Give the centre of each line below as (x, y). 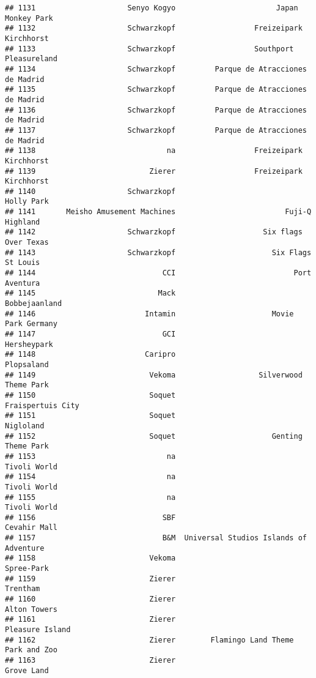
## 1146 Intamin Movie (149, 314)
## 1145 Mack (90, 293)
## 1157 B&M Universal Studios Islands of (156, 538)
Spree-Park (27, 569)
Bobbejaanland (34, 304)
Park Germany (31, 324)
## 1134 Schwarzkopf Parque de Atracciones (156, 69)
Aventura (23, 283)
